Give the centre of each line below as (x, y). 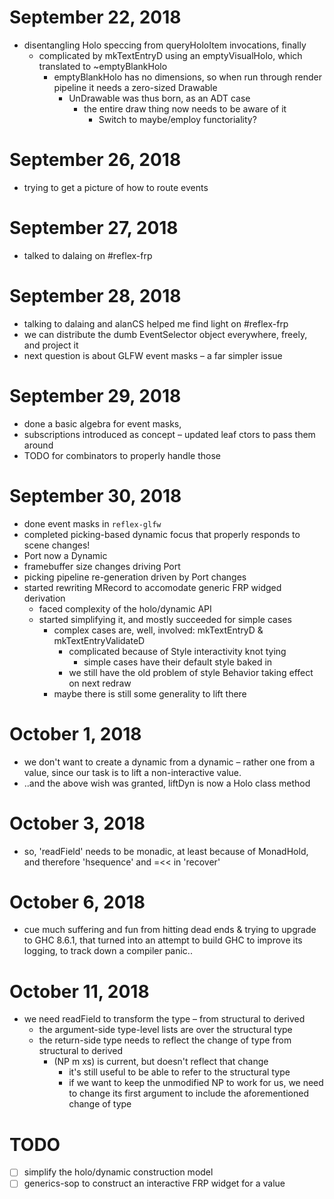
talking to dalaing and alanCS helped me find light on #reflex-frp (156, 323)
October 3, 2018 (77, 823)
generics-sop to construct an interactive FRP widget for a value (154, 1183)
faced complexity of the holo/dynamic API (125, 608)
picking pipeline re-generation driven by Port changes (135, 577)
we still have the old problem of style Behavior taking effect (191, 672)
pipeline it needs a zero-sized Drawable (135, 87)
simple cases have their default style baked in (178, 662)
